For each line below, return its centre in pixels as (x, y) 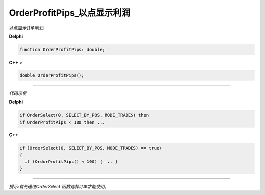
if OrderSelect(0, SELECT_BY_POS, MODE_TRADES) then (84, 115)
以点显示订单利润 (26, 28)
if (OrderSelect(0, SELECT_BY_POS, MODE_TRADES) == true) (91, 148)
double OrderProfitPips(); (52, 75)
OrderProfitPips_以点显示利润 (70, 13)
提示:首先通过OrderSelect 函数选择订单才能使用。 (59, 186)
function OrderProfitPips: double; (62, 49)
